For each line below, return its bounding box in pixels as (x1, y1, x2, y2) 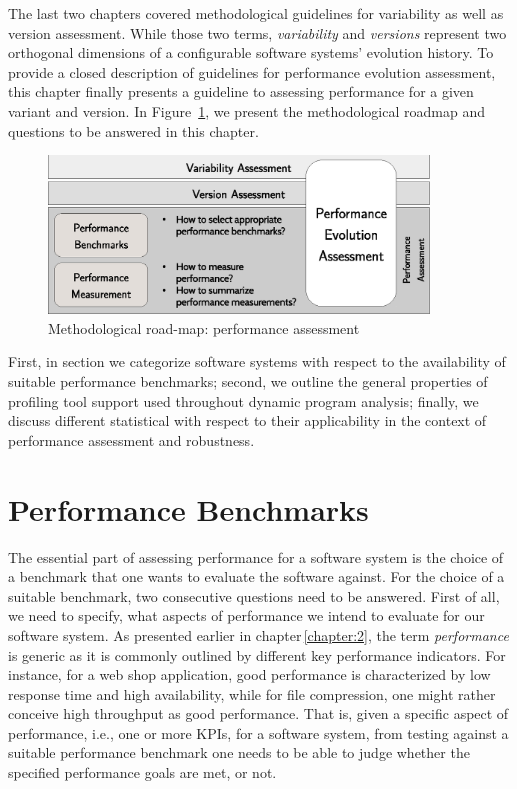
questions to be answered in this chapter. (8, 120, 259, 141)
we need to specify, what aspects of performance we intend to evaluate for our (8, 605, 485, 626)
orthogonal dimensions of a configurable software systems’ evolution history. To (8, 42, 494, 63)
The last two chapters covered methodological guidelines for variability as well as (8, 3, 504, 23)
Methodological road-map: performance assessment (48, 317, 360, 338)
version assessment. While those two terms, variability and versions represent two (8, 22, 507, 43)
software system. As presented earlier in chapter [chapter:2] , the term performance (8, 624, 509, 645)
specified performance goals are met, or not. (8, 762, 277, 783)
